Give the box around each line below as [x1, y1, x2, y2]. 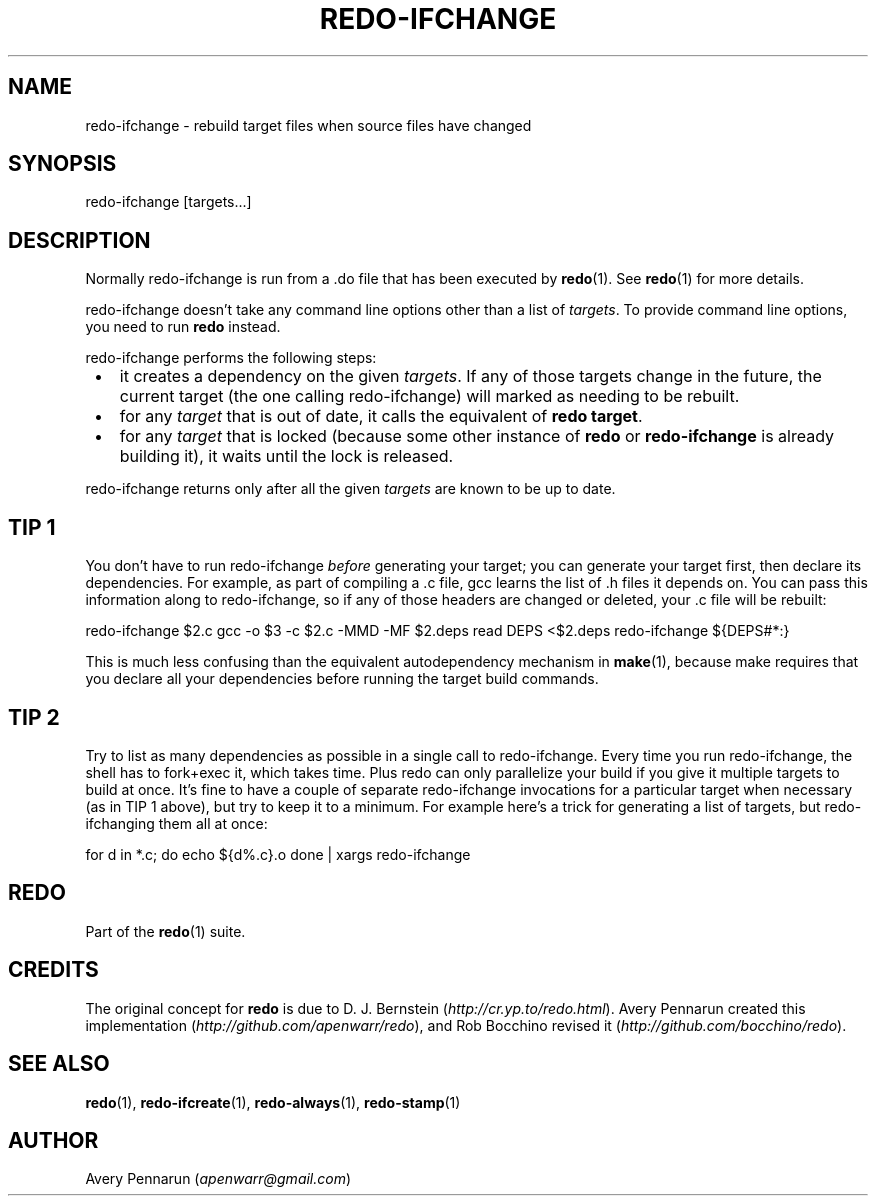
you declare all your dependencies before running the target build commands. [85, 670, 599, 688]
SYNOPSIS [8, 151, 117, 177]
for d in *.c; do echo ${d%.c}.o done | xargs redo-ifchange [85, 845, 471, 863]
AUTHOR [8, 1127, 99, 1153]
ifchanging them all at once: [85, 814, 268, 832]
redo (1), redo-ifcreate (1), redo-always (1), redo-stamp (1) [85, 1093, 461, 1111]
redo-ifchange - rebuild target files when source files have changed [85, 116, 532, 134]
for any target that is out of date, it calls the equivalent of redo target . [119, 406, 643, 427]
